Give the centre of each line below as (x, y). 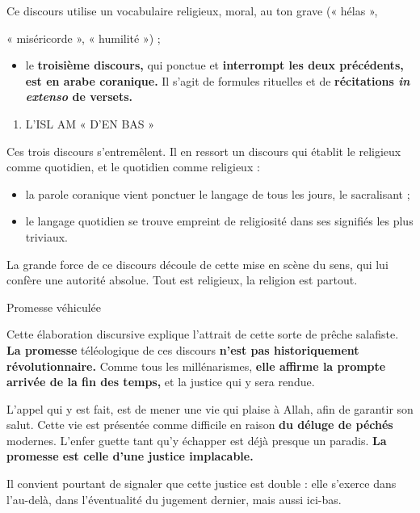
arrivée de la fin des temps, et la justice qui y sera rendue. (161, 382)
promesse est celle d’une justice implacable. (130, 456)
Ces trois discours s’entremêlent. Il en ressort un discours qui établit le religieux (204, 151)
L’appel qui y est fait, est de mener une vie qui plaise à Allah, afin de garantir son (210, 408)
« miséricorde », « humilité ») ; (84, 38)
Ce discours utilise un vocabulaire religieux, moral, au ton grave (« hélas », (192, 11)
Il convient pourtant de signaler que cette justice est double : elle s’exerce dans (202, 484)
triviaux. (46, 236)
